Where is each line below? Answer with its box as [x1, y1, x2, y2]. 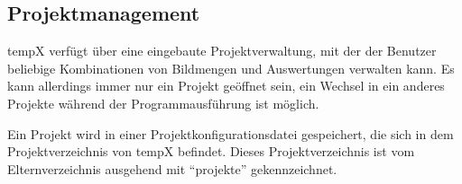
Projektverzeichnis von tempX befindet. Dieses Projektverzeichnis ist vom [7, 142, 415, 161]
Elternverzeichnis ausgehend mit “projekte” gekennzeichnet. [7, 159, 337, 178]
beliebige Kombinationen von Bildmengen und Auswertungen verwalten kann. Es [7, 58, 455, 77]
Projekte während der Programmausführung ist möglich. [7, 93, 319, 112]
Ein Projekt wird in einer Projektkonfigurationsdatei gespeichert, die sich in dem [7, 124, 454, 143]
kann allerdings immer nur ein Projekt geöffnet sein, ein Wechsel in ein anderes [7, 76, 445, 95]
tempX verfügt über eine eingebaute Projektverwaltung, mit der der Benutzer [7, 41, 437, 60]
